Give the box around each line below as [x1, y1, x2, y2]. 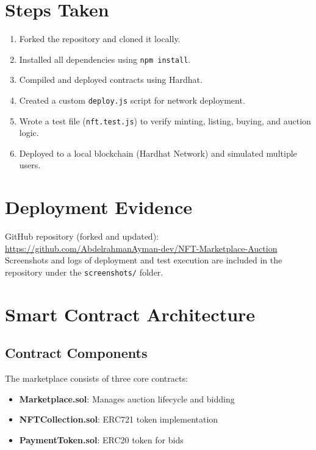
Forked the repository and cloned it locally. [19, 32, 181, 45]
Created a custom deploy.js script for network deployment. [19, 93, 245, 106]
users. [19, 159, 41, 171]
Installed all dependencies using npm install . [19, 52, 191, 65]
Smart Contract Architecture [5, 301, 256, 326]
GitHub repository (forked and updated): [5, 230, 159, 243]
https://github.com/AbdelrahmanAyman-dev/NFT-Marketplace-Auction [5, 241, 278, 254]
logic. [19, 126, 39, 139]
